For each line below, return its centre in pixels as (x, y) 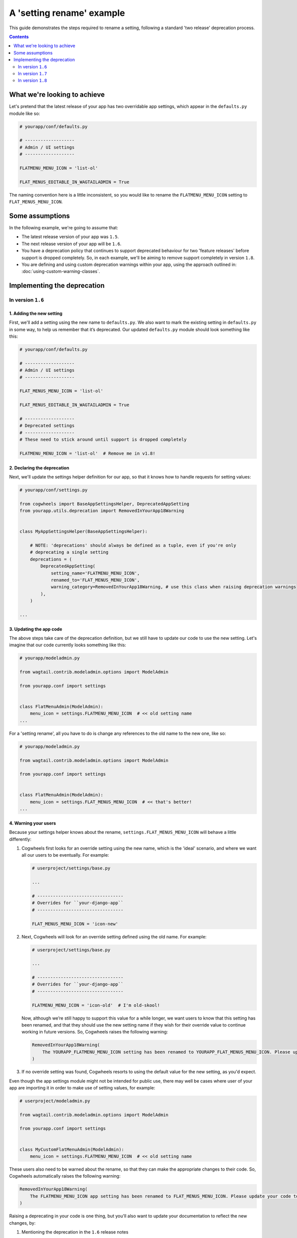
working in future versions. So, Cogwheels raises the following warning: (95, 1032)
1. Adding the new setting (36, 313)
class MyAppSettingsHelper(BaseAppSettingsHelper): (84, 532)
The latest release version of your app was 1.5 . (70, 237)
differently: (20, 839)
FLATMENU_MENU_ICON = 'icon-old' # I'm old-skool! (96, 1005)
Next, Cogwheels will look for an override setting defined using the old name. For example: (114, 936)
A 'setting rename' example (67, 13)
